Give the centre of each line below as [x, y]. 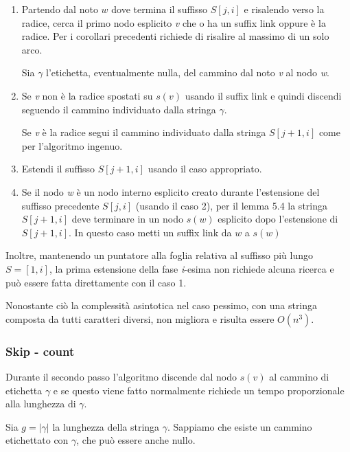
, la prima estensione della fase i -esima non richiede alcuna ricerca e [191, 268]
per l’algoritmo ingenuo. [72, 145]
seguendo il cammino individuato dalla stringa [119, 109]
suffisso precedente [60, 205]
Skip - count [40, 351]
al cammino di [299, 376]
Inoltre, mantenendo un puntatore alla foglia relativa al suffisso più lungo [159, 255]
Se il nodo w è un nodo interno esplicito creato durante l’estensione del [171, 191]
